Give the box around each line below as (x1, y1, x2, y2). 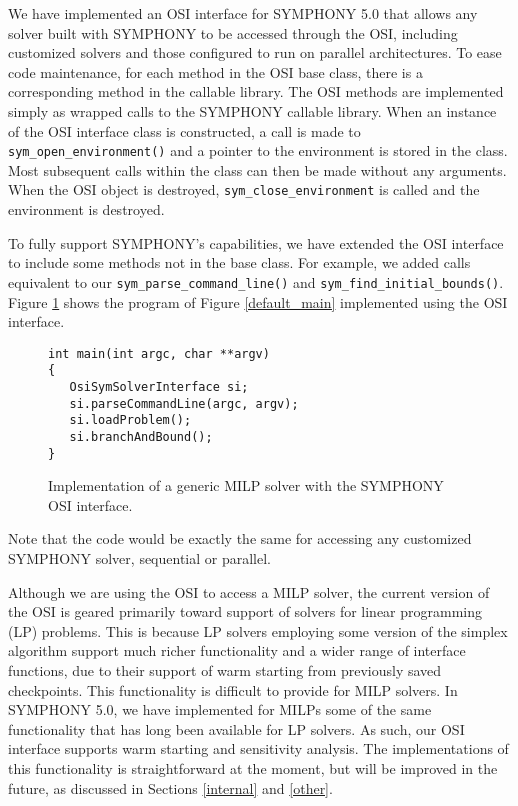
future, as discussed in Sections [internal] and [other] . (8, 777, 333, 798)
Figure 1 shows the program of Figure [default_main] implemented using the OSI (8, 291, 508, 312)
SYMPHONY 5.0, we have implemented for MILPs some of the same (8, 699, 432, 720)
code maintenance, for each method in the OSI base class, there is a (8, 61, 423, 82)
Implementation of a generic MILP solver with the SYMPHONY (48, 475, 444, 496)
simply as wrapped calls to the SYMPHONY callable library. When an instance (8, 100, 497, 121)
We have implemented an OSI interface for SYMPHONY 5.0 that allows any (8, 3, 478, 23)
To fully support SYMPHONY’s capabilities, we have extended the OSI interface (8, 232, 504, 253)
